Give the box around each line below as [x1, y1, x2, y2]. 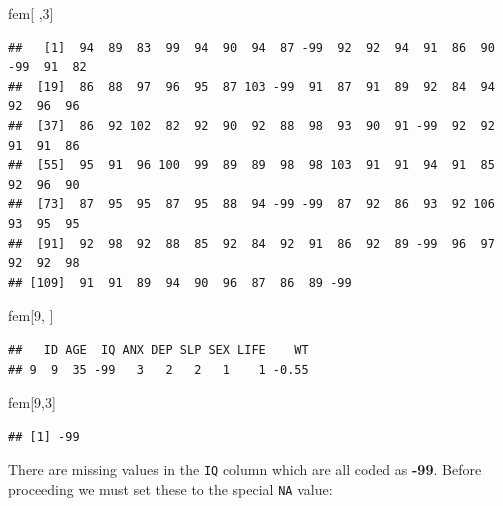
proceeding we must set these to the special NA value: [8, 478, 333, 499]
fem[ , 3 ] [8, 3, 54, 23]
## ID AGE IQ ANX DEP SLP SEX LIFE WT [8, 342, 309, 357]
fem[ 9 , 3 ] [8, 392, 56, 413]
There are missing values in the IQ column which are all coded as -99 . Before [8, 459, 482, 480]
